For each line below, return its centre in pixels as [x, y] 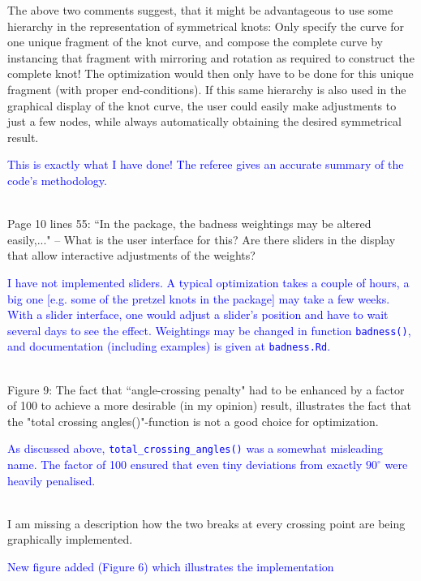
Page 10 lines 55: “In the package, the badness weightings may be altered [189, 224]
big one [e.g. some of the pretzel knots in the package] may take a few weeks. [199, 298]
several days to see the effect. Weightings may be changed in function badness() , [209, 330]
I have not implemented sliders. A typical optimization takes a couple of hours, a [208, 282]
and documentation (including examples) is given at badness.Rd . [169, 346]
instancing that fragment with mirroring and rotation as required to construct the [211, 57]
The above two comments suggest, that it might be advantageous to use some [200, 10]
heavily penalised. [52, 480]
